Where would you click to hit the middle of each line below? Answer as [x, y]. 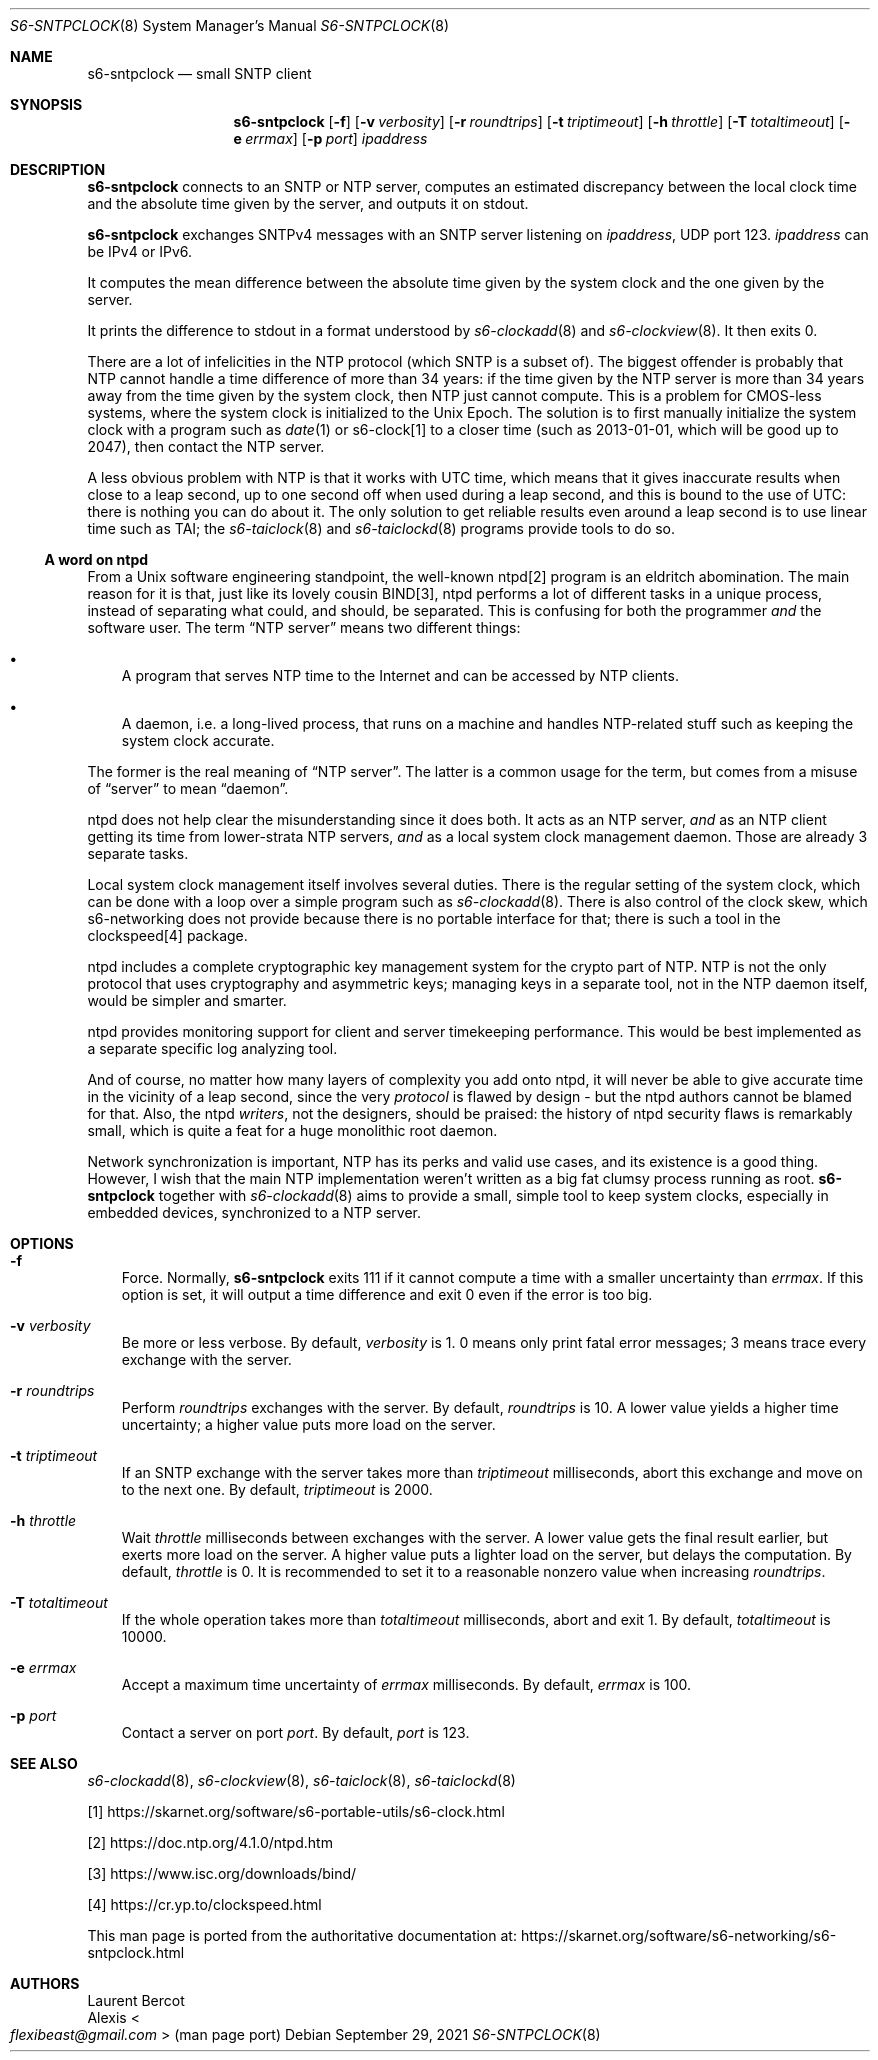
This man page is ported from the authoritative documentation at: [302, 1935]
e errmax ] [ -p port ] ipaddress [330, 138]
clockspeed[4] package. [167, 935]
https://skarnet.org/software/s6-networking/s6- [678, 1935]
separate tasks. [138, 853]
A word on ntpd [96, 559]
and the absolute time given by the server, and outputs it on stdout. [308, 203]
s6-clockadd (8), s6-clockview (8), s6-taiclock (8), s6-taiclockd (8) [301, 1780]
